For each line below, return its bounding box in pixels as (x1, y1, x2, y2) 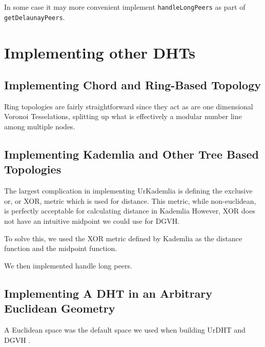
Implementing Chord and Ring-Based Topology (4, 77, 261, 93)
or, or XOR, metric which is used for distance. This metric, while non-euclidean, (4, 195, 256, 206)
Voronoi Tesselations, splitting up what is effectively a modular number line (4, 111, 242, 122)
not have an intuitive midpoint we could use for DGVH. (4, 216, 180, 226)
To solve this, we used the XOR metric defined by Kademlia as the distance (4, 233, 242, 243)
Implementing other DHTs (4, 42, 195, 63)
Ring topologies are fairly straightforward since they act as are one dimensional (4, 101, 253, 111)
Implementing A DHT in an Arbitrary (4, 285, 213, 301)
